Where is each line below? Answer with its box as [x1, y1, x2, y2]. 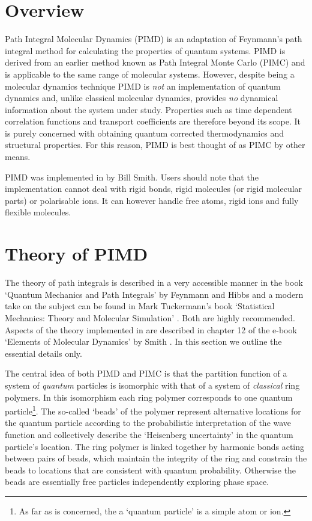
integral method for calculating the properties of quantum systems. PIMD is [5, 44, 286, 57]
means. [5, 150, 31, 163]
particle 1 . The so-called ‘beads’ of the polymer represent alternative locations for [5, 403, 301, 417]
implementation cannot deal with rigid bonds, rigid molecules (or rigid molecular [5, 182, 302, 195]
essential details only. [5, 347, 82, 359]
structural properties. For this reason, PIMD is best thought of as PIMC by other [5, 138, 305, 151]
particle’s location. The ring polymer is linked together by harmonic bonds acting [5, 440, 305, 452]
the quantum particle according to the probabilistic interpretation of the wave [5, 416, 292, 429]
